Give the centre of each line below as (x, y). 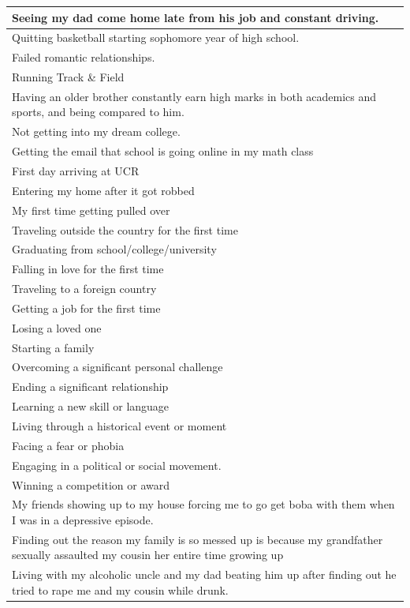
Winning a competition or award (91, 484)
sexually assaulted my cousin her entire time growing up (148, 555)
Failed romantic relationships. (84, 57)
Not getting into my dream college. (96, 131)
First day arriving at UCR (76, 171)
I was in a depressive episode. (83, 519)
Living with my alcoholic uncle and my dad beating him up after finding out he (204, 574)
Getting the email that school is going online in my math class (163, 151)
